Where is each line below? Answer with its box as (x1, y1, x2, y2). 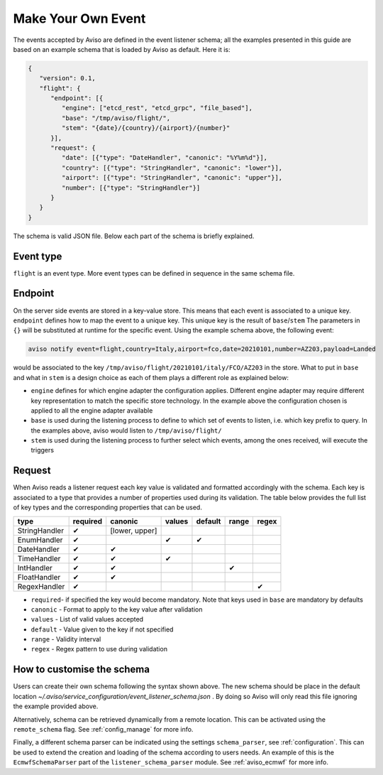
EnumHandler (17, 535, 63, 545)
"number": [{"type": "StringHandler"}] (61, 183, 201, 192)
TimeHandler (17, 553, 61, 563)
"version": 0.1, (39, 75, 96, 82)
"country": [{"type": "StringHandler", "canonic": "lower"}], (61, 163, 283, 172)
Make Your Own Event (13, 11, 146, 26)
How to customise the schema (13, 663, 150, 676)
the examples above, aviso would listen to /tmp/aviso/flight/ (30, 426, 223, 435)
